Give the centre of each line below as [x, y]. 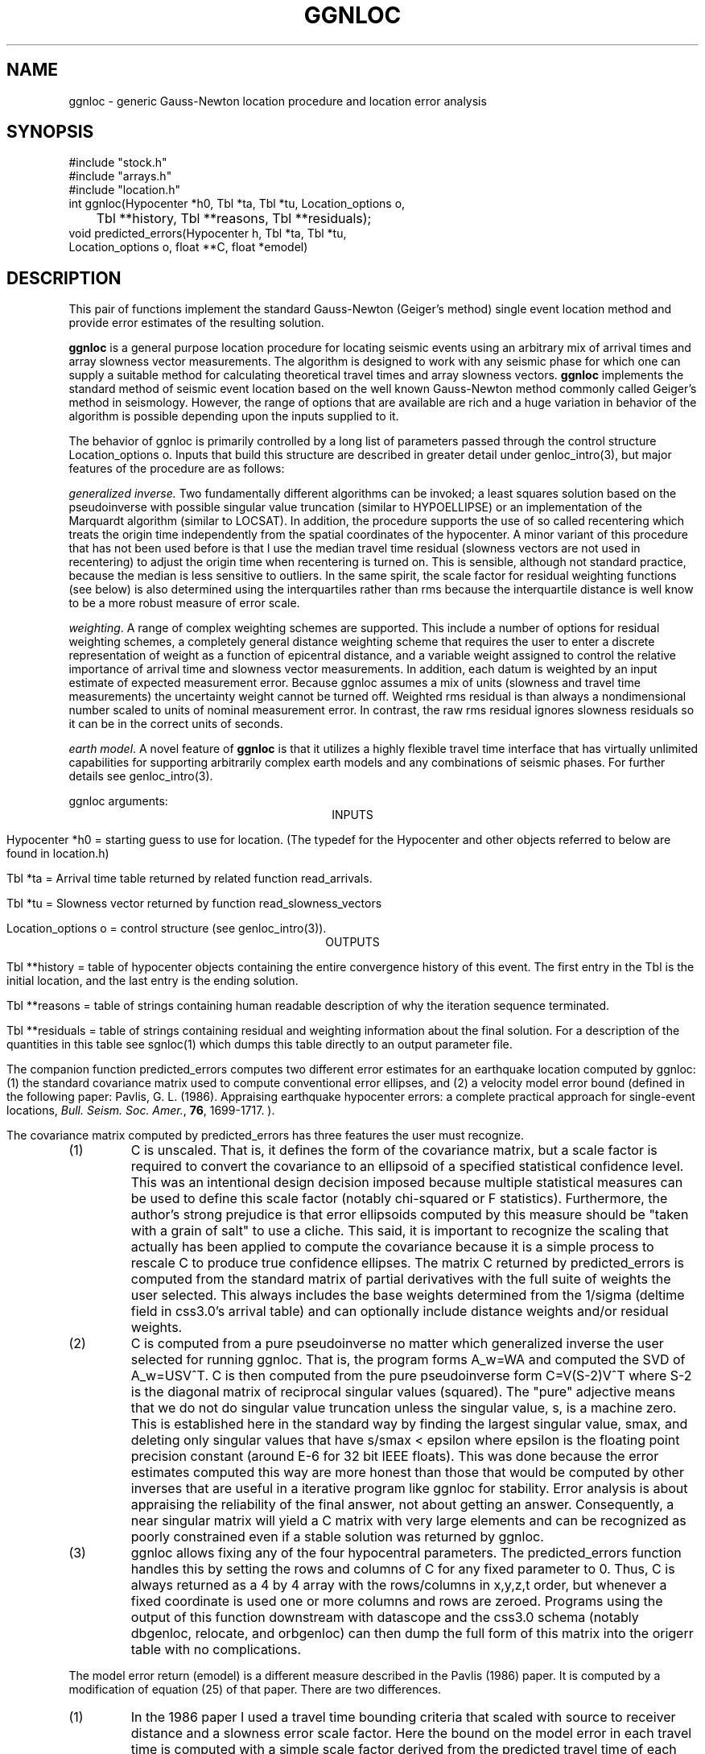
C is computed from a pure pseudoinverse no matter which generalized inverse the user [397, 1344]
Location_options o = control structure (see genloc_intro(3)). [167, 929]
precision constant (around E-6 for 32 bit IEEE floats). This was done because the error [395, 1456]
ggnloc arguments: [118, 801]
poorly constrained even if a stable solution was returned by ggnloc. [337, 1537]
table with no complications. [216, 1650]
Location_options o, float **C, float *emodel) [188, 247]
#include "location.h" [125, 190]
